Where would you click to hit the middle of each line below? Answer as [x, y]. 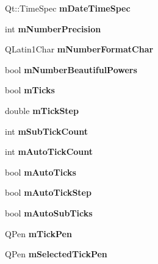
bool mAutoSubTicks [49, 212]
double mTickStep [42, 110]
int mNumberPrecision [53, 28]
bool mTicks [30, 90]
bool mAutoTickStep [48, 192]
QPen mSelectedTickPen [56, 254]
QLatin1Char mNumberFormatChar [79, 49]
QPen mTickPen [38, 233]
